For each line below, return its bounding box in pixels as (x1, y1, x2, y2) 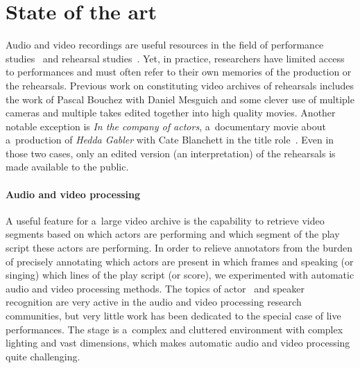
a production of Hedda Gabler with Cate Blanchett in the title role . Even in (6, 132, 334, 147)
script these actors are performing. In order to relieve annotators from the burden (6, 240, 353, 255)
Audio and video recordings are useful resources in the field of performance (6, 37, 324, 52)
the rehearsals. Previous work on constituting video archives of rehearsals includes (6, 78, 354, 92)
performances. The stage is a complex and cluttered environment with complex (6, 322, 343, 336)
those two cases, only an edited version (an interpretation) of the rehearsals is (6, 146, 336, 160)
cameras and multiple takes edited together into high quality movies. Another (6, 105, 336, 120)
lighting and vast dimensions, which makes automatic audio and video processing (6, 335, 350, 350)
